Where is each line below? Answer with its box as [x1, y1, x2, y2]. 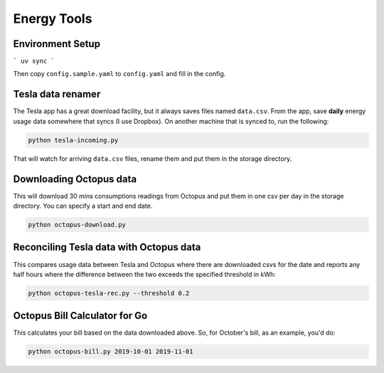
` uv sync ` [13, 57, 55, 65]
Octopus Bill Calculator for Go [13, 310, 148, 322]
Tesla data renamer [13, 88, 101, 100]
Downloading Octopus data [13, 173, 137, 185]
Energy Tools [13, 11, 92, 26]
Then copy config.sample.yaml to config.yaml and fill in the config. [13, 70, 226, 78]
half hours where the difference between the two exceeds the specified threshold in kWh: [13, 270, 277, 278]
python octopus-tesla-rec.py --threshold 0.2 [28, 289, 190, 297]
